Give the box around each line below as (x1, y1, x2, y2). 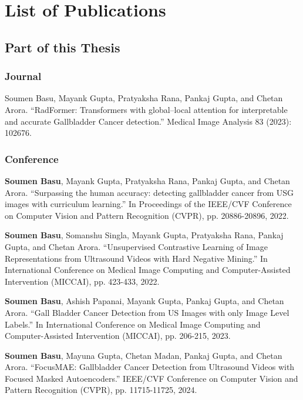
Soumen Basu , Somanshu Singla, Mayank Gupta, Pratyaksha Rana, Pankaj (5, 229, 284, 241)
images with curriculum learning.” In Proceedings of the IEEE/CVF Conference (5, 198, 292, 210)
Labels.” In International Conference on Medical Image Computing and (5, 318, 261, 330)
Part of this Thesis (5, 38, 120, 56)
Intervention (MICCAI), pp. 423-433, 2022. (5, 275, 160, 287)
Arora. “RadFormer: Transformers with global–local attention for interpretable (5, 103, 288, 115)
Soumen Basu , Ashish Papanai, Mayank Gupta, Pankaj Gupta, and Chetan (5, 295, 284, 307)
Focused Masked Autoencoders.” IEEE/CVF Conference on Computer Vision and (5, 372, 298, 384)
